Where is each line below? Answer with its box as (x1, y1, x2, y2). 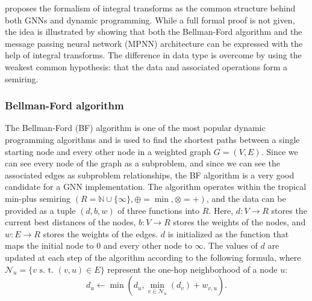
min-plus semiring (5, 192, 71, 204)
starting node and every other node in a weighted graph (5, 145, 211, 157)
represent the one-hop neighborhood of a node (107, 263, 278, 275)
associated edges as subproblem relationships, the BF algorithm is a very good (5, 168, 295, 181)
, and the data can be (206, 192, 286, 204)
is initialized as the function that (167, 227, 289, 240)
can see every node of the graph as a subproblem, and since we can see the (5, 157, 280, 169)
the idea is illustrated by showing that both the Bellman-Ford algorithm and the (5, 25, 302, 38)
